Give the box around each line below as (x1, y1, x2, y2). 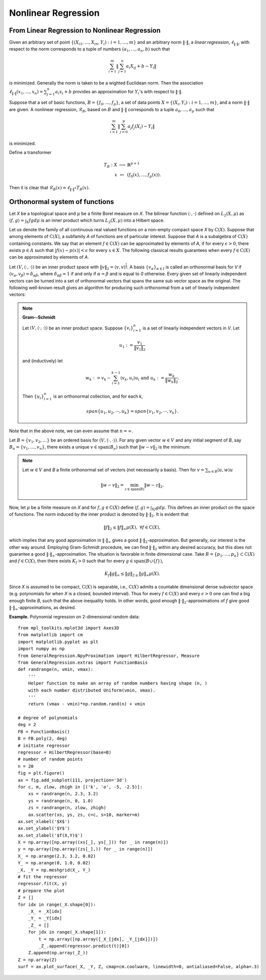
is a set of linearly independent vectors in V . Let (142, 325, 240, 331)
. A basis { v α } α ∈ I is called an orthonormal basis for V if (127, 264, 242, 271)
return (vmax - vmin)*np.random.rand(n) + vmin (28, 701, 145, 707)
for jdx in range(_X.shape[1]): (28, 929, 106, 935)
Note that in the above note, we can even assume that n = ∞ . (9, 428, 133, 434)
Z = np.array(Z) (18, 957, 57, 963)
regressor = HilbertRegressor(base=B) (18, 750, 112, 755)
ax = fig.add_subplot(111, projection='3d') (18, 777, 128, 783)
